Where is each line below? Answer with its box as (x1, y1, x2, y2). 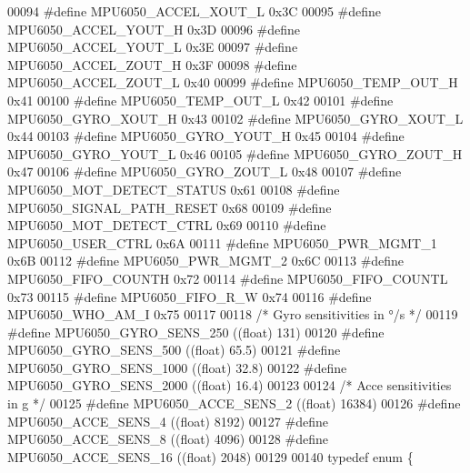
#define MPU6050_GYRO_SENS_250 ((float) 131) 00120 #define (7, 322, 385, 341)
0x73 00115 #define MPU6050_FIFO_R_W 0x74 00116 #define (7, 287, 372, 306)
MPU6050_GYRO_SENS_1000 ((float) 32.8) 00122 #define (7, 357, 347, 377)
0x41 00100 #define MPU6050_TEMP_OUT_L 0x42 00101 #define (7, 90, 394, 109)
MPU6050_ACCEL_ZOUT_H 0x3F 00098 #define (7, 55, 297, 74)
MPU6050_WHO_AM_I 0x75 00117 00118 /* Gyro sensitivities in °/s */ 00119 (7, 305, 458, 324)
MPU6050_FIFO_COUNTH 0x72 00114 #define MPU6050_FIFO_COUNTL (7, 268, 448, 287)
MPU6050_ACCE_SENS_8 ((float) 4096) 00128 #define (7, 429, 328, 448)
